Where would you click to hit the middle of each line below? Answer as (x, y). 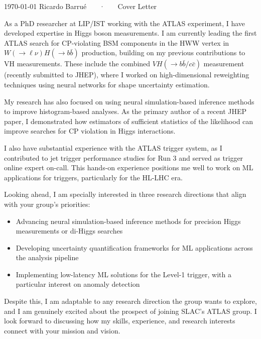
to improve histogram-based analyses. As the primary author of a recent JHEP (125, 111)
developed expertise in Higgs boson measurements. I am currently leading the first (130, 33)
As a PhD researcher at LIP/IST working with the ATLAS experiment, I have (125, 23)
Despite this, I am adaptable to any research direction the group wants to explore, (130, 301)
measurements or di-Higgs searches (69, 231)
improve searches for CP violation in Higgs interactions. (90, 131)
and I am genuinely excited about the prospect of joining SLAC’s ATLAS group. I (130, 311)
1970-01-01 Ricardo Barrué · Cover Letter (81, 6)
